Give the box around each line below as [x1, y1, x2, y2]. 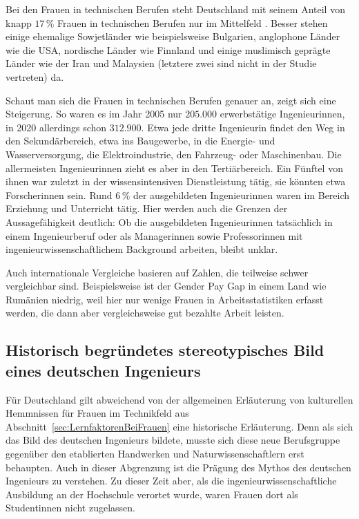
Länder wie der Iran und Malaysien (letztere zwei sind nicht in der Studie [6, 56, 317, 70]
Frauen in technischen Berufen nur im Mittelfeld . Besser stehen [57, 15, 328, 30]
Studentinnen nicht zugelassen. [6, 500, 136, 515]
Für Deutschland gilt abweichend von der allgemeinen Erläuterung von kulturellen [6, 392, 353, 406]
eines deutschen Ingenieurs [6, 359, 201, 381]
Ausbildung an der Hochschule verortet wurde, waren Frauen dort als [6, 487, 298, 501]
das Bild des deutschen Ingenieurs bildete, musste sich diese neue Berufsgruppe [6, 433, 340, 447]
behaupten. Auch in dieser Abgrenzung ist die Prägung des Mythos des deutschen [6, 460, 351, 474]
